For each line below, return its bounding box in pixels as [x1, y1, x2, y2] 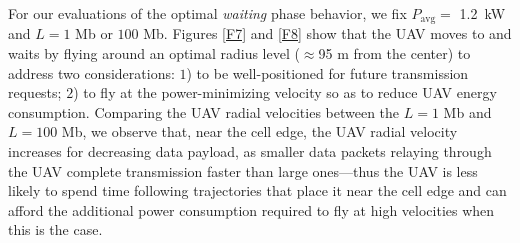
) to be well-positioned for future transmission [186, 62, 469, 83]
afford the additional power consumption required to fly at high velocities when [8, 199, 495, 220]
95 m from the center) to [318, 43, 471, 64]
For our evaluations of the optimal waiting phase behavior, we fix [8, 3, 407, 23]
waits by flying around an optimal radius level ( [8, 43, 300, 64]
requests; [8, 82, 62, 103]
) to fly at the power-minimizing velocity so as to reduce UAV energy [73, 82, 497, 103]
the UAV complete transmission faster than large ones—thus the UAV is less [8, 160, 478, 181]
